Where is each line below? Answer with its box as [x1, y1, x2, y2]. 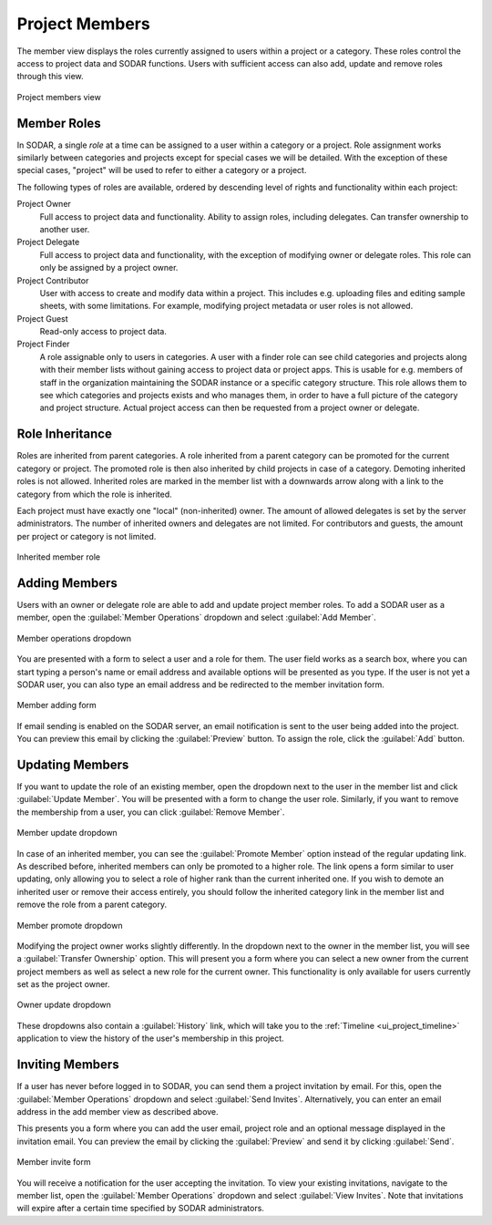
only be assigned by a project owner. [39, 262, 179, 273]
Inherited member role [16, 551, 101, 562]
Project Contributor [16, 274, 89, 286]
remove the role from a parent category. [16, 899, 168, 911]
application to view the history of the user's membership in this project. [16, 1033, 284, 1044]
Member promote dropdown [16, 920, 123, 931]
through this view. [16, 71, 84, 82]
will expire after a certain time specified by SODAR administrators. [16, 1203, 264, 1214]
